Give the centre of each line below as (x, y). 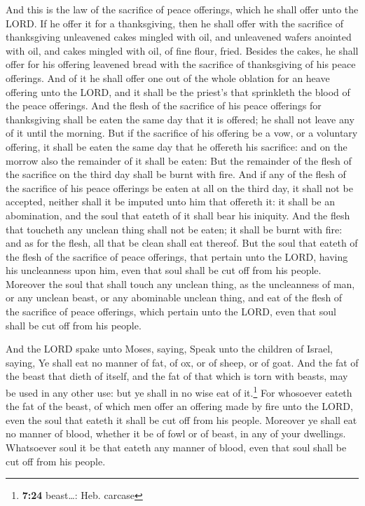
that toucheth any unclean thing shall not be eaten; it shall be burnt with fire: (174, 229)
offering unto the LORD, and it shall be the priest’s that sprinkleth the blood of (178, 91)
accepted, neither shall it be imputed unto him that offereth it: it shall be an (171, 201)
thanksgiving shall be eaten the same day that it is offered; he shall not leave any (180, 119)
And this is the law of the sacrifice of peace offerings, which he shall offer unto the (182, 9)
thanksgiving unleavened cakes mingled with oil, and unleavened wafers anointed (179, 37)
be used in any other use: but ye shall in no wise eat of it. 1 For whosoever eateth (179, 391)
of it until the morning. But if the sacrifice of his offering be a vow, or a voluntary (182, 133)
